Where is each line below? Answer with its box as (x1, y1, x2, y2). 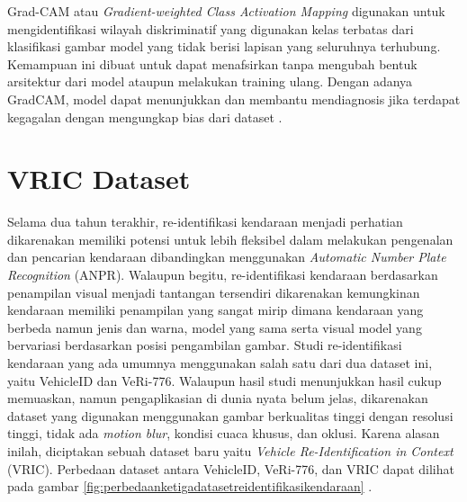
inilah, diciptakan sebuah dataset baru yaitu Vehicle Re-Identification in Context (7, 442, 454, 460)
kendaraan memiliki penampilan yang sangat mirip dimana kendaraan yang (7, 300, 424, 319)
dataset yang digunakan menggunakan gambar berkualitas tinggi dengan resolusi (7, 406, 454, 425)
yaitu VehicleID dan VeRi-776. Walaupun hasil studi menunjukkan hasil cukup (7, 371, 442, 390)
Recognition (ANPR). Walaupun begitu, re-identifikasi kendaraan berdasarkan (7, 265, 438, 284)
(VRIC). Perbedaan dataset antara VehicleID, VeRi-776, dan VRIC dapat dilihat (7, 459, 454, 478)
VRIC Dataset (7, 160, 191, 197)
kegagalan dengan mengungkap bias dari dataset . (7, 107, 283, 126)
